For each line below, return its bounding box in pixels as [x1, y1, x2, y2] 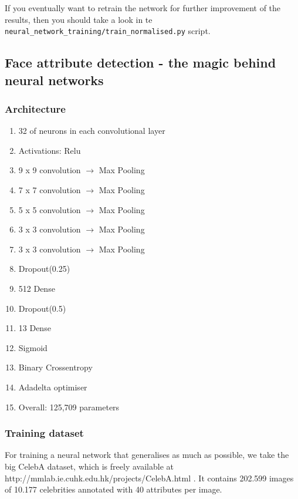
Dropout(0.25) [18, 262, 70, 275]
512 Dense [18, 282, 55, 294]
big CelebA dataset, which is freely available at [5, 460, 174, 472]
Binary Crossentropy [18, 361, 93, 373]
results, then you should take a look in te [5, 13, 153, 25]
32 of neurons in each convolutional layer [18, 124, 165, 137]
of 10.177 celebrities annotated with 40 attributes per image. [5, 483, 222, 495]
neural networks [5, 70, 104, 89]
